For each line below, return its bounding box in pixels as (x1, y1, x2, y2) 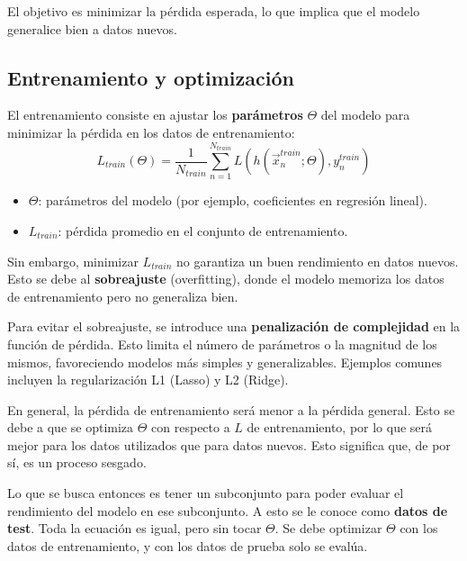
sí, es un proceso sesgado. (7, 453, 147, 472)
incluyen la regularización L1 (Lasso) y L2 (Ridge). (7, 370, 289, 389)
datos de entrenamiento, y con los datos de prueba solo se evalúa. (7, 536, 368, 555)
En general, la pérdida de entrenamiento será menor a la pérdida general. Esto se (7, 400, 455, 419)
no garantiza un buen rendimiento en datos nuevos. (176, 251, 459, 270)
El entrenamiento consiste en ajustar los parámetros (7, 105, 303, 124)
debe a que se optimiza (7, 418, 134, 437)
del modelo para (320, 105, 410, 124)
